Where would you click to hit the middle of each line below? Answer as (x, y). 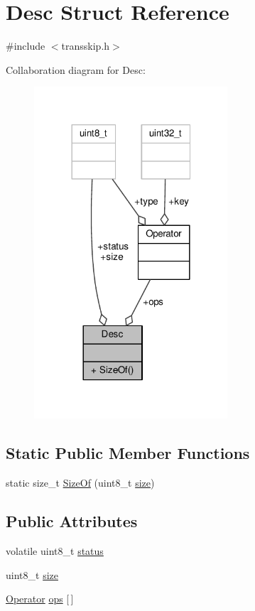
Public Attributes (72, 521)
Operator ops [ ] (40, 599)
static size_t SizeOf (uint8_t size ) (80, 483)
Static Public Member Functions (128, 453)
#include (26, 46)
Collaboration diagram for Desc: (76, 69)
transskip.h (86, 46)
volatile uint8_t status (55, 551)
